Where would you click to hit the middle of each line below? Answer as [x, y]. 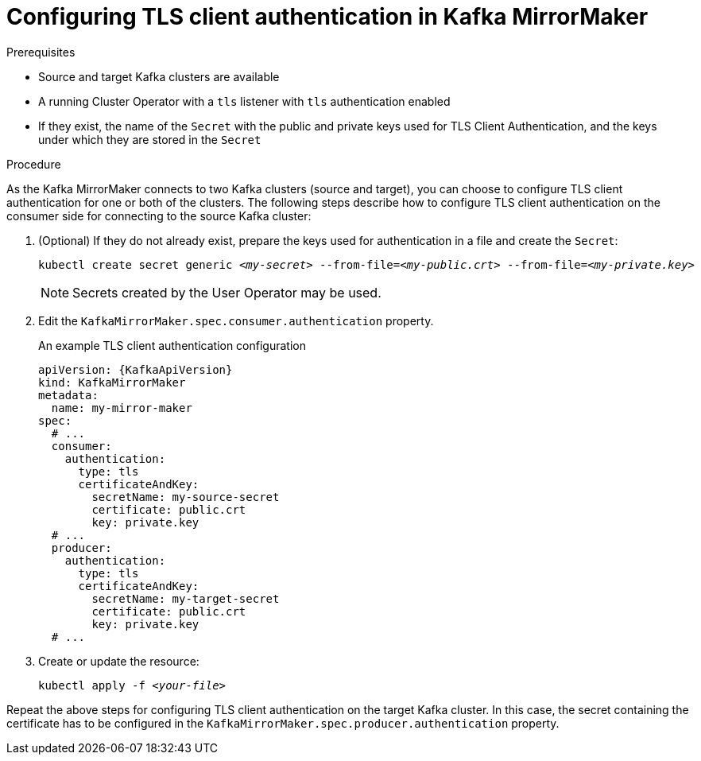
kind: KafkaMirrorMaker [112, 382]
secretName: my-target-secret [186, 598]
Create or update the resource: [119, 661]
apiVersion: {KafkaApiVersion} [136, 369]
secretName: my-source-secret [186, 497]
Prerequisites [41, 52]
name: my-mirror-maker [122, 408]
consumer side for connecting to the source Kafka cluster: [159, 215]
